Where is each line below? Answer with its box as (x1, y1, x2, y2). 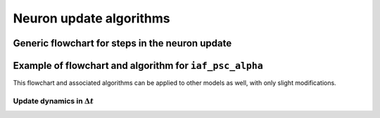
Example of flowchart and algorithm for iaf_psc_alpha (13, 60, 263, 72)
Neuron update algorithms (13, 11, 170, 26)
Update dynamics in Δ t (13, 96, 94, 105)
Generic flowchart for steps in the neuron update (13, 37, 232, 49)
